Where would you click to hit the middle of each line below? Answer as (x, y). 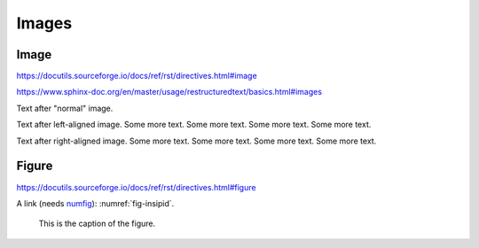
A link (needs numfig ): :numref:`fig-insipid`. (95, 203)
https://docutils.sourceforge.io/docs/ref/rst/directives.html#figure (136, 187)
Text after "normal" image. (65, 108)
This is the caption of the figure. (97, 224)
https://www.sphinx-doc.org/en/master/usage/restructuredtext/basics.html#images (169, 92)
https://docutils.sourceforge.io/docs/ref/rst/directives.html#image (137, 76)
